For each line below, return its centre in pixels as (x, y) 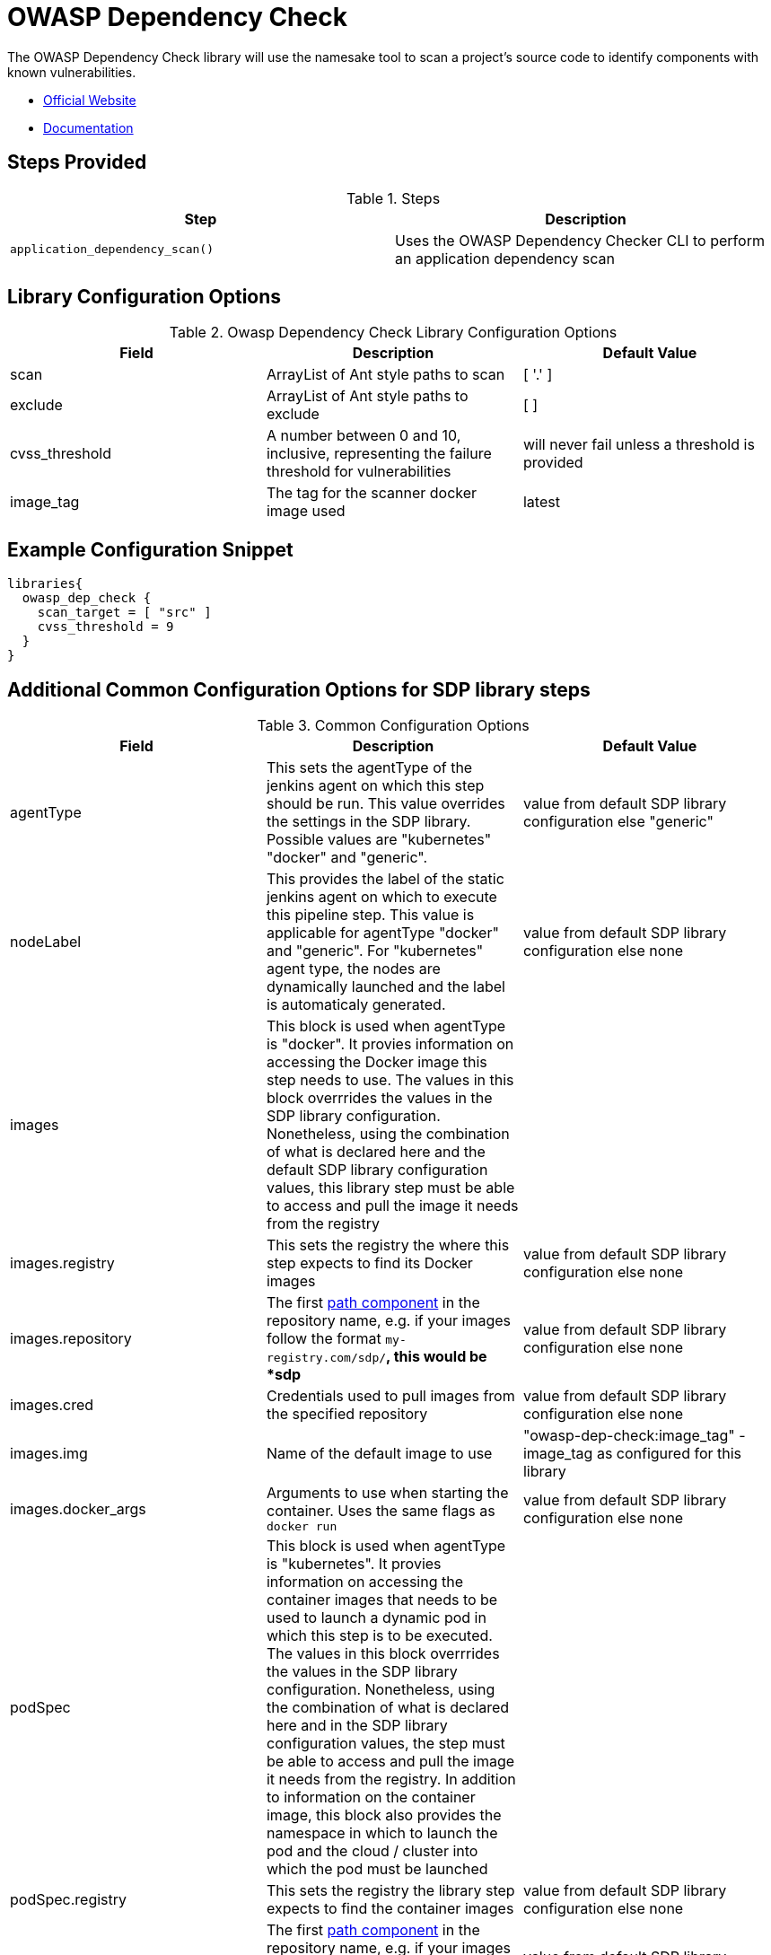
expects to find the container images (390, 1909)
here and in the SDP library (357, 1726)
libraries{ (45, 584)
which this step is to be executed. (379, 1636)
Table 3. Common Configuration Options (393, 726)
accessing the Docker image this (377, 1062)
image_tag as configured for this (632, 1454)
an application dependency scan (505, 258)
